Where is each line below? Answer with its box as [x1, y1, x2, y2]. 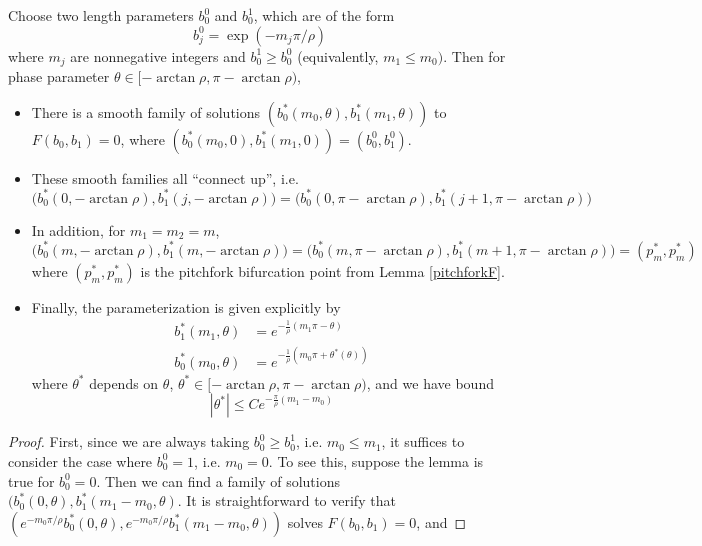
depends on [89, 372, 159, 393]
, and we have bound [366, 372, 494, 393]
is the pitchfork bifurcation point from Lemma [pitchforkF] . [140, 260, 505, 281]
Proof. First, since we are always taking [8, 431, 250, 452]
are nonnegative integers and [70, 45, 246, 66]
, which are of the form [253, 5, 395, 25]
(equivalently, [297, 45, 379, 66]
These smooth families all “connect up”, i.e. [31, 167, 299, 188]
